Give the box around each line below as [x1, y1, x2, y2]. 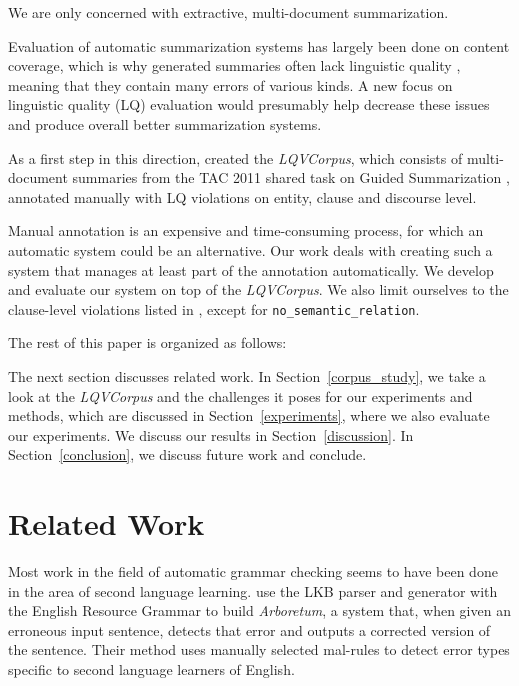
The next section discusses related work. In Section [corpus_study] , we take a [8, 365, 486, 386]
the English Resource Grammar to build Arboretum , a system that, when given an [8, 600, 511, 621]
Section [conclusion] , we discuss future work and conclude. [8, 444, 367, 465]
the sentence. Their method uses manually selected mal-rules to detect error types [8, 639, 510, 660]
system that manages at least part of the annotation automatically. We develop [8, 259, 494, 280]
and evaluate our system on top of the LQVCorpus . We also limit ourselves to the [8, 279, 509, 300]
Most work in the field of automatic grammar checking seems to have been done [8, 561, 498, 582]
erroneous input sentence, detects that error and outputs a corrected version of [8, 619, 491, 640]
